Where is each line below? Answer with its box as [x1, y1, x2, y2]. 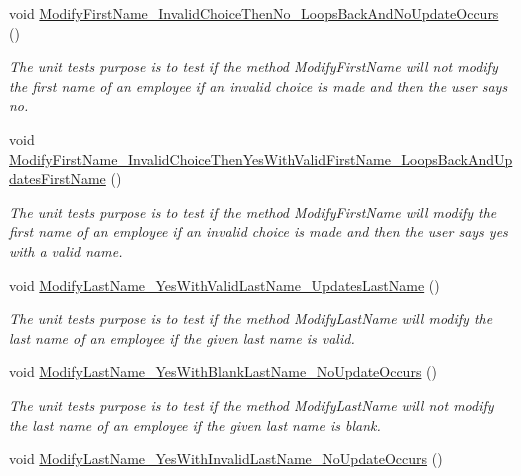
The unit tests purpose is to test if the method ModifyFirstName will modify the [9, 201, 497, 222]
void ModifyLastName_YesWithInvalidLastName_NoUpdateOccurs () [9, 448, 443, 469]
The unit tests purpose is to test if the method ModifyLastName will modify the [9, 308, 493, 329]
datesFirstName [9, 168, 106, 189]
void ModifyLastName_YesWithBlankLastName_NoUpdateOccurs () [9, 361, 437, 382]
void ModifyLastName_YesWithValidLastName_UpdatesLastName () [9, 274, 440, 295]
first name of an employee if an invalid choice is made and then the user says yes [9, 221, 508, 242]
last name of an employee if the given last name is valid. [9, 327, 355, 348]
